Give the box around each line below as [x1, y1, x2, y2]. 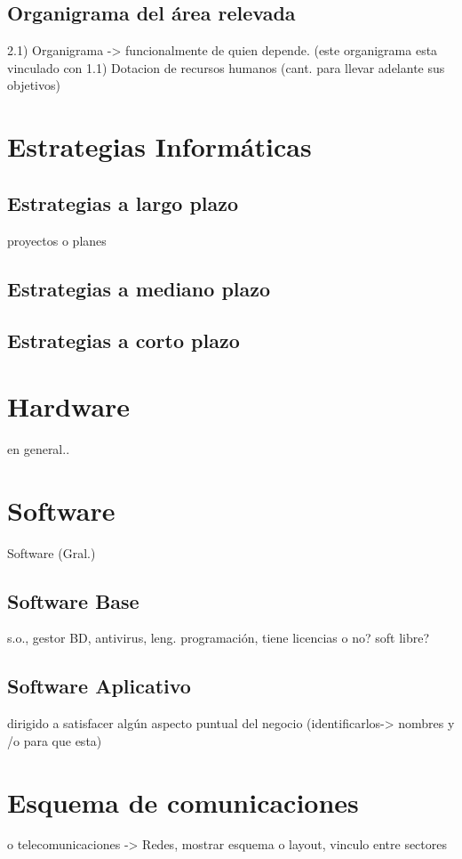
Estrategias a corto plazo [7, 327, 240, 354]
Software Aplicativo [7, 672, 191, 700]
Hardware [7, 387, 131, 424]
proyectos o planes [7, 231, 107, 249]
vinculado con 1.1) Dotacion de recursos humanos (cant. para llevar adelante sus [7, 58, 445, 77]
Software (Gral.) [7, 543, 96, 562]
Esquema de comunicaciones [7, 783, 359, 820]
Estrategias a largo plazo [7, 189, 239, 216]
